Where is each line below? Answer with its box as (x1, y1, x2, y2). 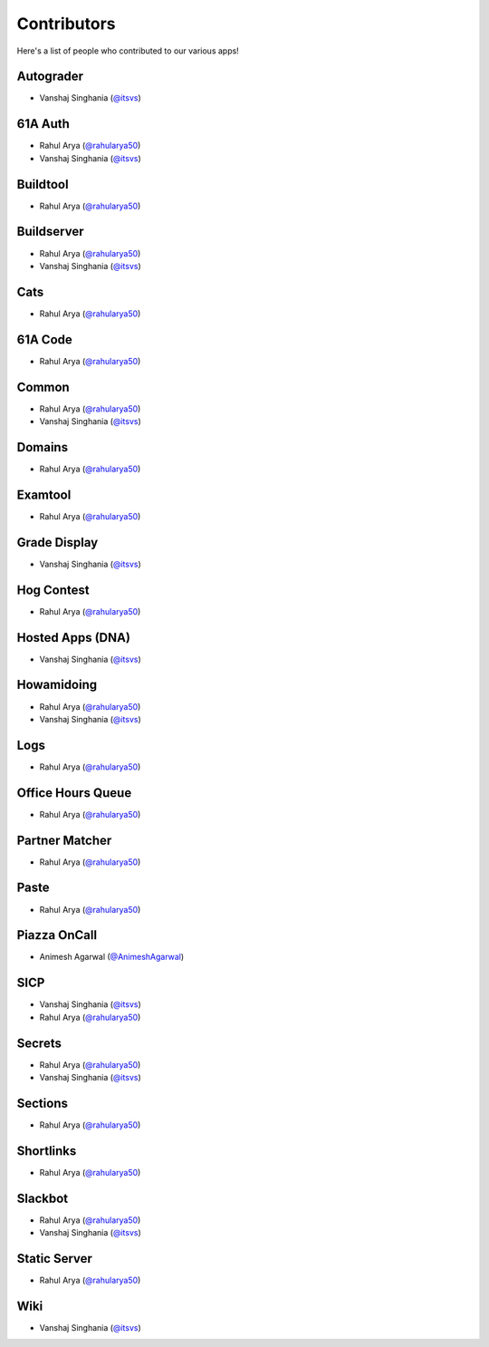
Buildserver (16, 224, 85, 239)
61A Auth (16, 116, 70, 131)
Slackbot (16, 1190, 68, 1206)
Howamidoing (16, 677, 98, 693)
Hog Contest (16, 582, 90, 597)
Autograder (16, 69, 84, 84)
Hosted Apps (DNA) (16, 630, 131, 645)
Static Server (16, 1251, 92, 1266)
